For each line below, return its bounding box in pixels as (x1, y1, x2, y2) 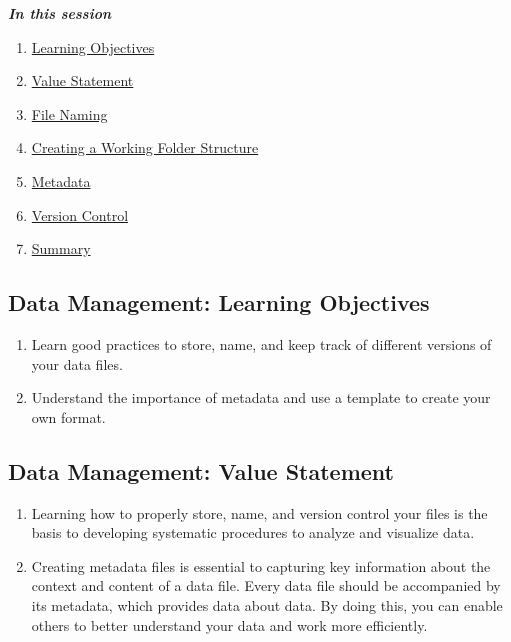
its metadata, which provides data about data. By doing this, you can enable (31, 594, 503, 615)
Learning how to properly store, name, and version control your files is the (31, 502, 488, 523)
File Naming (31, 103, 108, 124)
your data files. (31, 353, 123, 374)
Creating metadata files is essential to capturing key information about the (31, 555, 491, 576)
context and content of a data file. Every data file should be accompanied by (31, 575, 501, 596)
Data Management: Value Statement (8, 455, 394, 486)
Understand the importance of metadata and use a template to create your (31, 387, 491, 408)
